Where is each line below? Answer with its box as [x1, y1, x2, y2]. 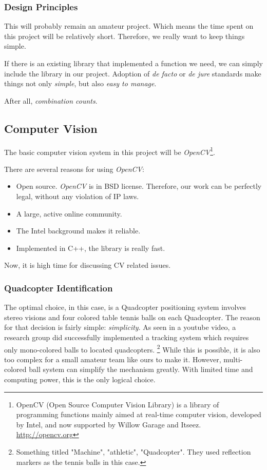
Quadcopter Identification [4, 281, 113, 294]
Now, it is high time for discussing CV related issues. [4, 260, 171, 270]
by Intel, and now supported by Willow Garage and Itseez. [16, 419, 201, 429]
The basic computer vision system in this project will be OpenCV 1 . [4, 145, 215, 157]
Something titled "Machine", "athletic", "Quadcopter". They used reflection [16, 446, 251, 457]
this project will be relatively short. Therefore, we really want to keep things [4, 30, 245, 41]
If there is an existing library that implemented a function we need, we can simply [4, 58, 263, 68]
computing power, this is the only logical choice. [4, 374, 156, 385]
